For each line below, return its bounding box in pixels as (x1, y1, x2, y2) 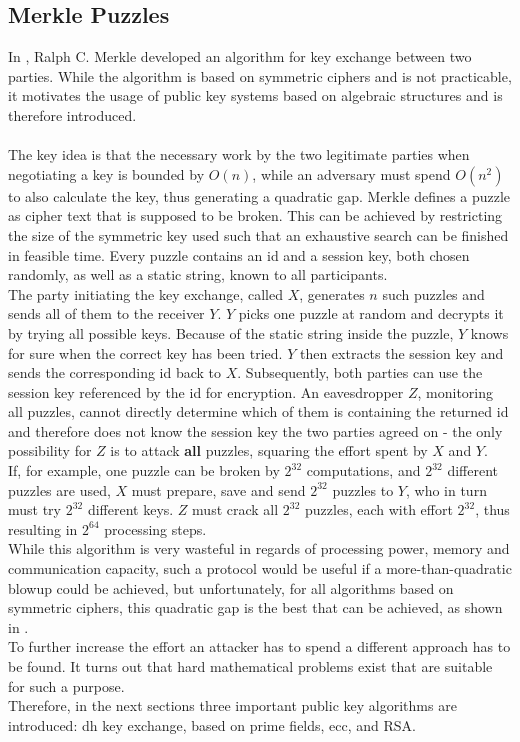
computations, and (306, 460, 421, 481)
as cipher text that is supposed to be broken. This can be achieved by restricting (8, 205, 503, 226)
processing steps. (104, 518, 207, 539)
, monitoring (417, 381, 494, 402)
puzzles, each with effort (305, 499, 453, 520)
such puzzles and (382, 283, 485, 304)
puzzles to (332, 479, 394, 500)
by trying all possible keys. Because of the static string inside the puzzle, (8, 322, 454, 343)
